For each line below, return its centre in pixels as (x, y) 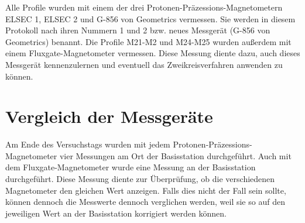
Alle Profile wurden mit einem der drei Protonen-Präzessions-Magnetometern (144, 7)
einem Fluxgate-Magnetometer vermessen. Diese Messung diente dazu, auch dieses (153, 53)
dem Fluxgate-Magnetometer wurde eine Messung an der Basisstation (131, 167)
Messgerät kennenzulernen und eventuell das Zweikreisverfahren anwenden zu (144, 64)
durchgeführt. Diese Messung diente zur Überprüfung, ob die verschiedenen (140, 179)
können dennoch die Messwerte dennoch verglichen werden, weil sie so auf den (145, 202)
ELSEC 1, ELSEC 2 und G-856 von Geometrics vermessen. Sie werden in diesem (150, 18)
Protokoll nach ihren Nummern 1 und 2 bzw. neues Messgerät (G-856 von (138, 30)
